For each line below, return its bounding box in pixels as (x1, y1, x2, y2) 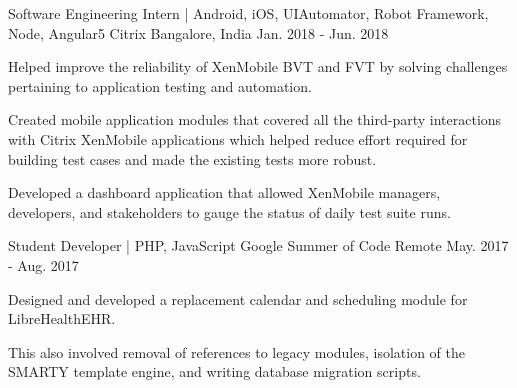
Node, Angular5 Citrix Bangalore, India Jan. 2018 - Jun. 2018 (8, 22, 389, 43)
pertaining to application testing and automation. (8, 75, 312, 96)
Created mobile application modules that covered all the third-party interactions (8, 109, 502, 130)
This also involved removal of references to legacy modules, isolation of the (8, 341, 466, 362)
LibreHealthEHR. (8, 308, 116, 329)
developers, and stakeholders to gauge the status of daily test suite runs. (8, 201, 451, 222)
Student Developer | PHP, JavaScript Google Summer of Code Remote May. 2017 (8, 235, 509, 256)
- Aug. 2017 (8, 254, 79, 275)
